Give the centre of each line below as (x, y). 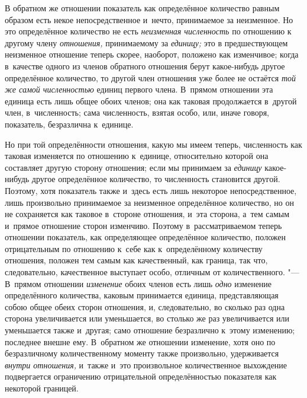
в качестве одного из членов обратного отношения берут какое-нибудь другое (145, 66)
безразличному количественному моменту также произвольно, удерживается (142, 353)
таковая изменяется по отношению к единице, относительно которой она (137, 156)
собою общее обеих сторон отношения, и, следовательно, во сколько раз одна (145, 306)
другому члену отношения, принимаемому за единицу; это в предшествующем (146, 42)
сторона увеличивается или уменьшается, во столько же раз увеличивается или (147, 318)
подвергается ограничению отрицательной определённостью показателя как (141, 376)
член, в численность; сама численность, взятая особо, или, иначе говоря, (137, 112)
